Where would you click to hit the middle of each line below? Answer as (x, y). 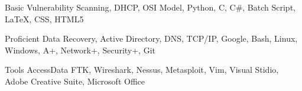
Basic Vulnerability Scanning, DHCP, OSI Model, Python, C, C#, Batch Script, (150, 7)
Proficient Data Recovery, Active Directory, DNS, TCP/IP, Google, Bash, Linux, (151, 38)
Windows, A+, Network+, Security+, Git (80, 50)
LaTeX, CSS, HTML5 (44, 18)
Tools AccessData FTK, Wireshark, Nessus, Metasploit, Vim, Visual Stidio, (142, 70)
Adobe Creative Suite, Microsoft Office (75, 81)
